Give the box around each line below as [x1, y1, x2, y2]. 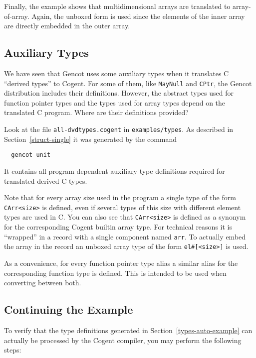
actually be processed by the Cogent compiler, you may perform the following [4, 335, 242, 345]
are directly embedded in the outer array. [4, 20, 130, 31]
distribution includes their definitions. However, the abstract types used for [4, 88, 234, 98]
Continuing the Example [4, 302, 133, 317]
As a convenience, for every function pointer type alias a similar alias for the [4, 257, 238, 268]
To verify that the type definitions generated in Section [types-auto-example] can [4, 325, 253, 335]
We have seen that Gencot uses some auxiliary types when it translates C [4, 68, 229, 78]
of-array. [4, 10, 29, 21]
